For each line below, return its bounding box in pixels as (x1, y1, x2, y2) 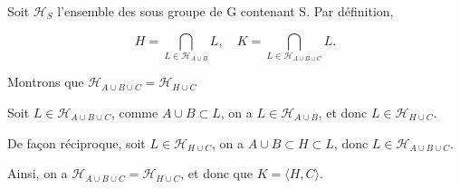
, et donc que (180, 164, 253, 183)
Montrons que (7, 72, 84, 91)
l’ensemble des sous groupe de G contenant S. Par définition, (57, 2, 394, 20)
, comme (110, 102, 158, 121)
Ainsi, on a (7, 164, 68, 183)
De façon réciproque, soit (7, 133, 146, 152)
